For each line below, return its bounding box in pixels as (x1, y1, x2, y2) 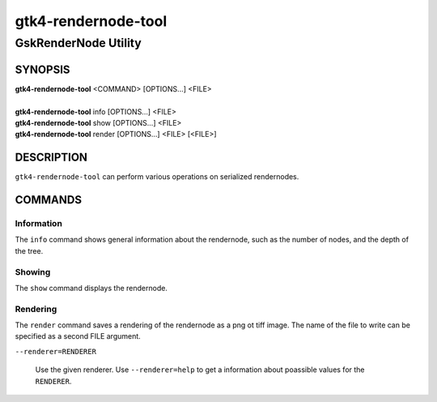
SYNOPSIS (15, 62, 70, 76)
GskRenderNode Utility (15, 36, 142, 50)
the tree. (15, 246, 44, 255)
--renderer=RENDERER (15, 347, 97, 356)
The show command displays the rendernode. (15, 283, 168, 293)
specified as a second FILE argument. (15, 331, 141, 341)
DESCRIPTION (15, 151, 88, 165)
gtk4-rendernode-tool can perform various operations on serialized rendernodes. (15, 172, 299, 182)
